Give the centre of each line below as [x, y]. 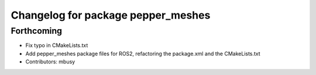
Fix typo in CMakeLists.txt [57, 45]
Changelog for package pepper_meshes [111, 15]
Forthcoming [37, 31]
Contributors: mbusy [50, 62]
